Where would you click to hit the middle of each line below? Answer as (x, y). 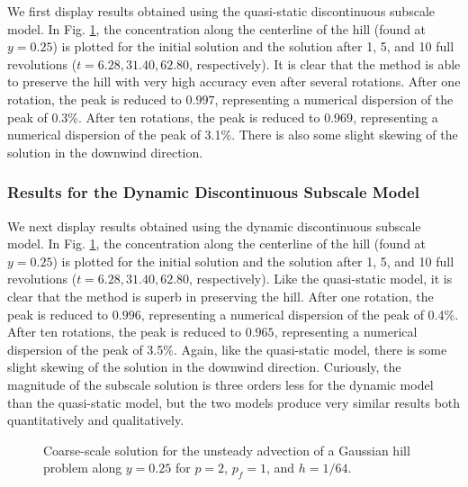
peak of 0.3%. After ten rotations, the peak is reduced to (164, 117)
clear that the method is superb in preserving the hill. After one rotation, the (220, 296)
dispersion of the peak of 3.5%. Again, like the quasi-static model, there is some (227, 349)
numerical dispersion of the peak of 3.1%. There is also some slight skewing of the (233, 135)
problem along (83, 468)
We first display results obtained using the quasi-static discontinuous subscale (221, 11)
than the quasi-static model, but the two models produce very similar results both (234, 402)
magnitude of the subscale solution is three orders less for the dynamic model (220, 384)
